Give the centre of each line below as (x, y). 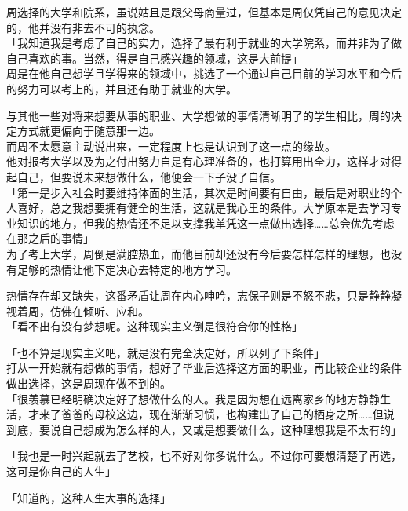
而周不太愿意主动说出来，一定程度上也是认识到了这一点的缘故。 (171, 146)
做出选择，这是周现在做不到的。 (89, 383)
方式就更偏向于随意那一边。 (88, 131)
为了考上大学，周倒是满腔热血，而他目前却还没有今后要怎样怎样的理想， (193, 253)
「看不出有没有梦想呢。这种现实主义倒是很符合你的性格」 (155, 326)
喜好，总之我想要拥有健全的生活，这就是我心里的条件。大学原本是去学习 (204, 208)
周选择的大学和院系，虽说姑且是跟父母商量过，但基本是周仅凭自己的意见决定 (204, 12)
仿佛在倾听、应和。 (99, 310)
